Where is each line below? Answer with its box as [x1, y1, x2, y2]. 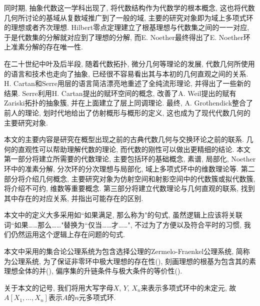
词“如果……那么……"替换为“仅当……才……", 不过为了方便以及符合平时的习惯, [4, 219, 242, 229]
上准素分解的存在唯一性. [4, 41, 83, 52]
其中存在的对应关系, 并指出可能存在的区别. [4, 192, 143, 203]
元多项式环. [78, 292, 116, 302]
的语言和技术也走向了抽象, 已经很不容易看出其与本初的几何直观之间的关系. [4, 68, 248, 78]
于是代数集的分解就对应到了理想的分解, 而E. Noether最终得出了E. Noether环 [4, 31, 250, 42]
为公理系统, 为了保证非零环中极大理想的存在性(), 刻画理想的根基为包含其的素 [4, 255, 256, 266]
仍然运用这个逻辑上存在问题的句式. [10, 229, 125, 239]
